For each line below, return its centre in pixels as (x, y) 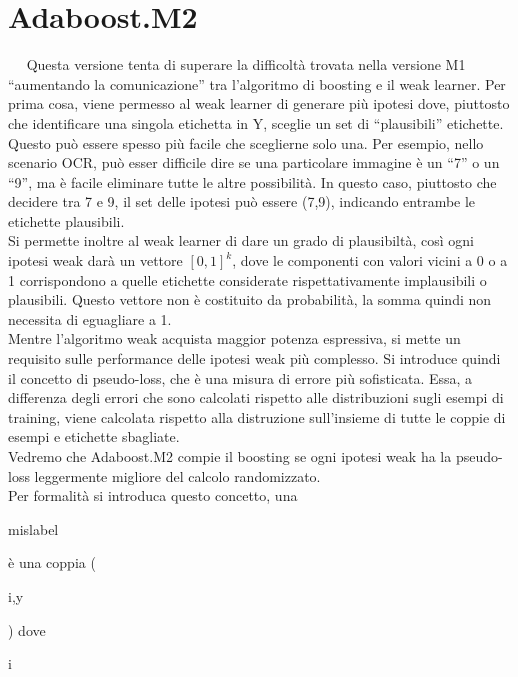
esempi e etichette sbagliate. (94, 436)
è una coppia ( (52, 562)
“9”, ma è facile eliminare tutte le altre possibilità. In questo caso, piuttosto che (252, 181)
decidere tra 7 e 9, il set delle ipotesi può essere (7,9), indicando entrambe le (242, 201)
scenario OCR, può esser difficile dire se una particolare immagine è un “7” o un (254, 162)
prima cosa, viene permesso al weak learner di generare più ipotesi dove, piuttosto (259, 103)
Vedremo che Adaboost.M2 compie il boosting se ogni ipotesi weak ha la (230, 456)
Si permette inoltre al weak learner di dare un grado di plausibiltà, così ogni (241, 240)
